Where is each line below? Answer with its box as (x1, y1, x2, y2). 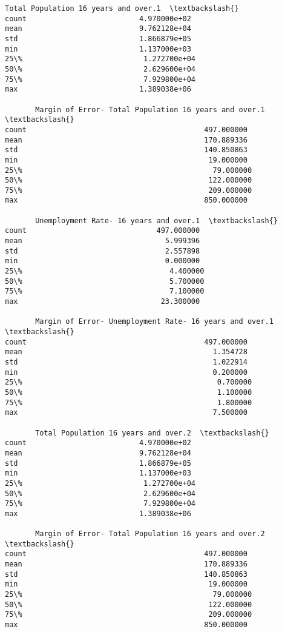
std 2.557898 (5, 246, 200, 255)
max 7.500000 (5, 408, 248, 417)
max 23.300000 (5, 297, 200, 306)
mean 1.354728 (5, 348, 248, 357)
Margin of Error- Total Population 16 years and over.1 (35, 105, 265, 114)
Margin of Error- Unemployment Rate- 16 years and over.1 (35, 317, 274, 326)
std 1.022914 (5, 357, 248, 366)
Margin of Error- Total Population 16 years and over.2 (35, 529, 265, 539)
